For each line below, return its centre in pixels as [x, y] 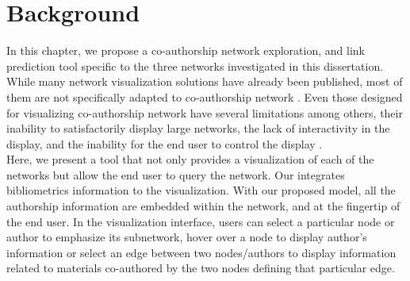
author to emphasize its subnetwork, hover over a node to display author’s [187, 237]
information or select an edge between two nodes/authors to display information [201, 252]
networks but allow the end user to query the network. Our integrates [176, 174]
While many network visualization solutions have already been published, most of [205, 81]
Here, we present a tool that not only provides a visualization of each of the [190, 159]
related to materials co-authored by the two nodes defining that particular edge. [201, 268]
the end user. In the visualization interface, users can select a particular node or [201, 221]
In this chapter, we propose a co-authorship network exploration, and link [186, 50]
